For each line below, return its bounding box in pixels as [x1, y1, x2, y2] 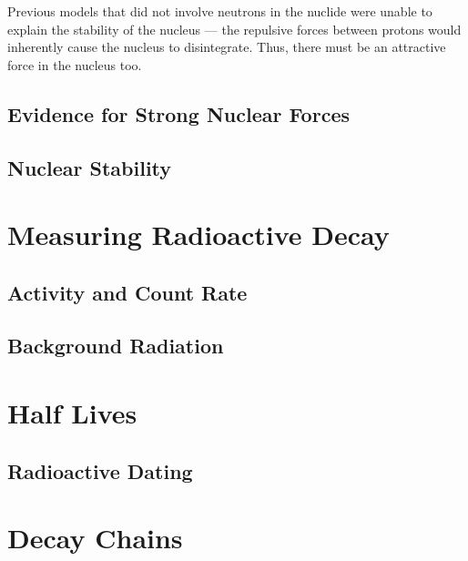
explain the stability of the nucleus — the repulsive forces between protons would [7, 19, 462, 38]
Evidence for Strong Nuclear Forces [7, 99, 350, 127]
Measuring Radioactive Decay [7, 216, 390, 253]
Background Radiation [7, 331, 224, 360]
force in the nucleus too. [7, 55, 142, 74]
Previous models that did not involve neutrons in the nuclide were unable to [7, 2, 432, 20]
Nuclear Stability [7, 153, 172, 181]
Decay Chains [7, 519, 183, 556]
